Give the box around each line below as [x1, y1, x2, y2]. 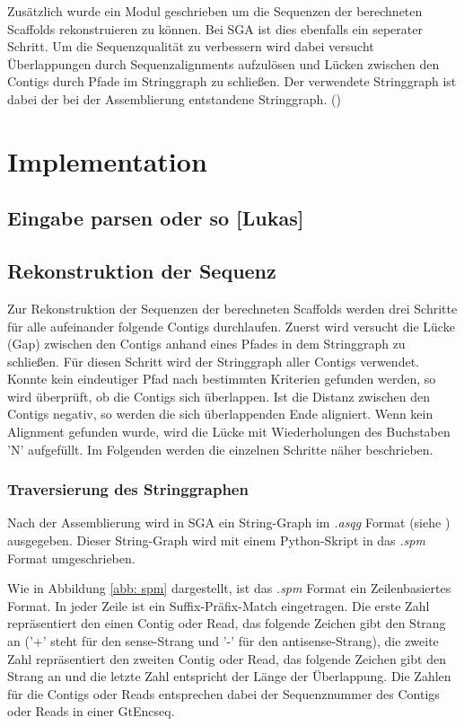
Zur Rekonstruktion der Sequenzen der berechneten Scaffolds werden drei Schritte [7, 298, 458, 317]
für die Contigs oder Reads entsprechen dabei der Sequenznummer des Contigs [7, 684, 440, 703]
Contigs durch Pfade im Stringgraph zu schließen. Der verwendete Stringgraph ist [7, 72, 457, 91]
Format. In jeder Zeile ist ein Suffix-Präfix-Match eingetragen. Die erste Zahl [7, 596, 430, 615]
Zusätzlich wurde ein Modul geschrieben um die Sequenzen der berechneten [7, 2, 423, 20]
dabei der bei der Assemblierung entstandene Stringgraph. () [7, 89, 341, 108]
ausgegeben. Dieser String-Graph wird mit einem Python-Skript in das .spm [7, 531, 425, 550]
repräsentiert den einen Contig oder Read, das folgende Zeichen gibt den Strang [7, 614, 446, 633]
